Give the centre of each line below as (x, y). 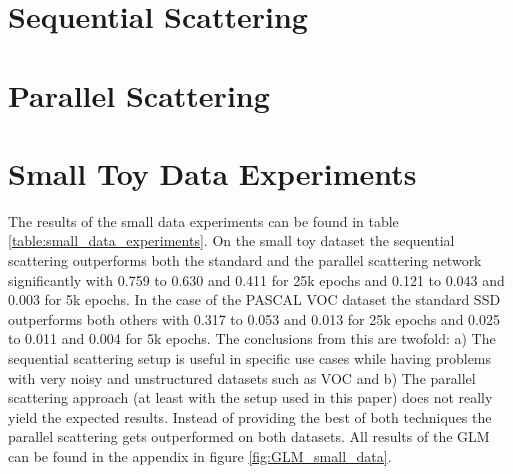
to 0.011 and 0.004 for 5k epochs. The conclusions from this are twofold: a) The (252, 338)
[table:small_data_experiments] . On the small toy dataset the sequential (231, 240)
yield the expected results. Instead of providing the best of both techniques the (250, 416)
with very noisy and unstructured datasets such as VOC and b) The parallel (242, 377)
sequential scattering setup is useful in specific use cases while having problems (250, 358)
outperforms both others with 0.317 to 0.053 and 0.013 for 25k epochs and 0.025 (254, 318)
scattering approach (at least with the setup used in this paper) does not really (250, 397)
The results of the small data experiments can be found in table (203, 220)
